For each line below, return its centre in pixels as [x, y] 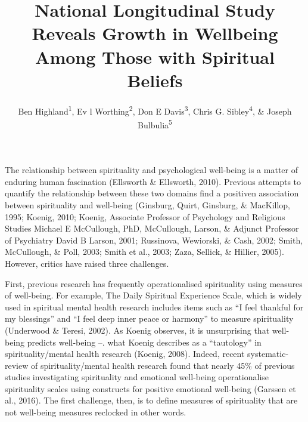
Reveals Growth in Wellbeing [155, 33]
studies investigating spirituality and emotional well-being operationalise [137, 377]
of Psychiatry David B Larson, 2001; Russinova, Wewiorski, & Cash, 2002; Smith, [154, 240]
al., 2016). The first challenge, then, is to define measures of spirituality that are [151, 400]
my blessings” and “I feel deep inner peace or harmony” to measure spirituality [149, 318]
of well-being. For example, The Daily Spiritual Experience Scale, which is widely [153, 295]
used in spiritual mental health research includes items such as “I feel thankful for [154, 307]
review [17, 365]
